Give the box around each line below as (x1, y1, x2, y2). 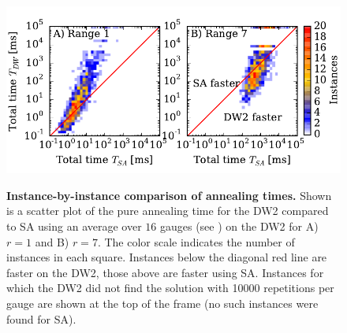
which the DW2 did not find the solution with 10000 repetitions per (6, 279, 334, 296)
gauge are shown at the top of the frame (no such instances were (6, 295, 319, 311)
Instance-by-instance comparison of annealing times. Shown (6, 187, 332, 203)
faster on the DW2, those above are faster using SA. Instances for (6, 264, 324, 280)
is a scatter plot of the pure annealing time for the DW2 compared (6, 202, 329, 219)
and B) (35, 233, 69, 250)
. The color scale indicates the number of (97, 233, 295, 250)
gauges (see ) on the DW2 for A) (159, 218, 319, 235)
